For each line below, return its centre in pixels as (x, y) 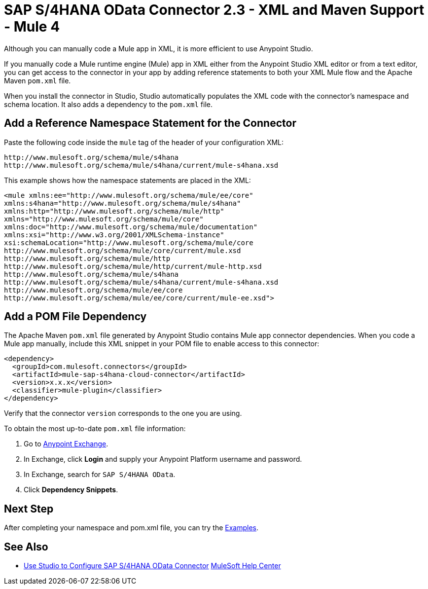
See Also (26, 547)
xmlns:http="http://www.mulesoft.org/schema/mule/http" (114, 211)
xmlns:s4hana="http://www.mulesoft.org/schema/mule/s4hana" (123, 203)
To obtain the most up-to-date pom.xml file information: (95, 429)
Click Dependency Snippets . (71, 490)
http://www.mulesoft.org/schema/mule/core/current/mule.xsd (123, 250)
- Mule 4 (32, 27)
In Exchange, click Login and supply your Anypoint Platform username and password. (163, 459)
